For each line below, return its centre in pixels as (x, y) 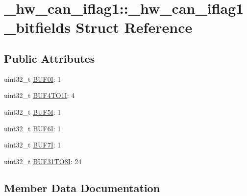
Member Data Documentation (82, 187)
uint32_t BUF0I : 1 (33, 79)
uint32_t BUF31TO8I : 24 (43, 161)
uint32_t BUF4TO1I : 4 (39, 95)
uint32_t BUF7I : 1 (33, 145)
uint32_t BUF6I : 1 (33, 128)
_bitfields (37, 27)
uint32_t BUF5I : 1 (33, 111)
